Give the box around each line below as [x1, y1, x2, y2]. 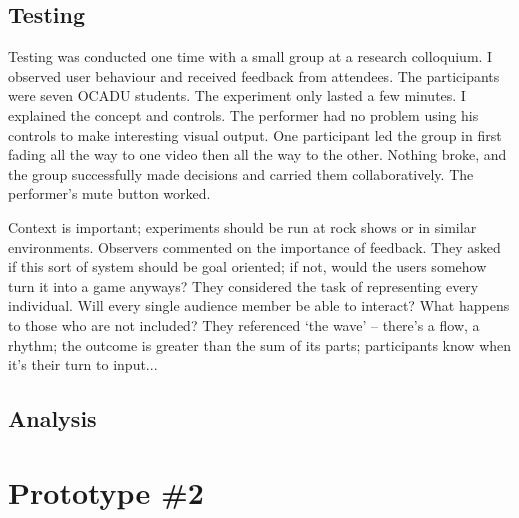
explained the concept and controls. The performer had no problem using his [8, 104, 479, 125]
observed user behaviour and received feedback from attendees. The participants [8, 65, 500, 86]
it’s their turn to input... [8, 354, 158, 375]
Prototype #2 [8, 471, 204, 512]
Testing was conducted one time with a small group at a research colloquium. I [8, 46, 493, 67]
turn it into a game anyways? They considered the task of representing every [8, 275, 479, 296]
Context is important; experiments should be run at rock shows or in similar [8, 216, 477, 237]
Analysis [8, 403, 97, 434]
